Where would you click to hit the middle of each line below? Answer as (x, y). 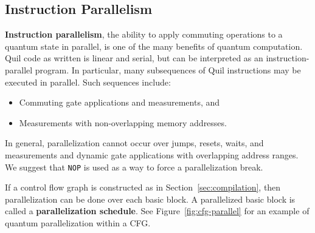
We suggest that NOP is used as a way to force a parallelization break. (134, 167)
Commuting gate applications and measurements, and (119, 102)
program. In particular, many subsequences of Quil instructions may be (168, 69)
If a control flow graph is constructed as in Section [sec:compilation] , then (143, 187)
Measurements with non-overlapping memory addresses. (123, 122)
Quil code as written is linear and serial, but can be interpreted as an (134, 58)
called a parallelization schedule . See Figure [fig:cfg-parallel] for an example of (157, 211)
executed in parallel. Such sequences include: (88, 82)
